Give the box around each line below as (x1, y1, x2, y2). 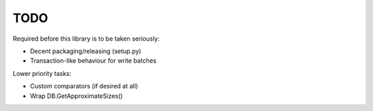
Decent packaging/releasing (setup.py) (30, 47, 142, 55)
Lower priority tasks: (12, 69, 72, 77)
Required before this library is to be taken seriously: (12, 34, 160, 43)
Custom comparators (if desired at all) (30, 82, 138, 90)
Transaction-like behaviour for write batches (30, 57, 157, 65)
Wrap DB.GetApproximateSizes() (30, 92, 124, 100)
